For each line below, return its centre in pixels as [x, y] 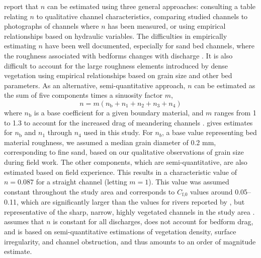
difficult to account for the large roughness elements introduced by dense [116, 65]
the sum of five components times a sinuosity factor [83, 95]
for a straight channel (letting [81, 182]
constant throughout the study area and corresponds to [90, 191]
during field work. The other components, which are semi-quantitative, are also [126, 162]
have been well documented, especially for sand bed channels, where [150, 46]
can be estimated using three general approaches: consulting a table [151, 6]
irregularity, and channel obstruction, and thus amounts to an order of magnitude [130, 241]
